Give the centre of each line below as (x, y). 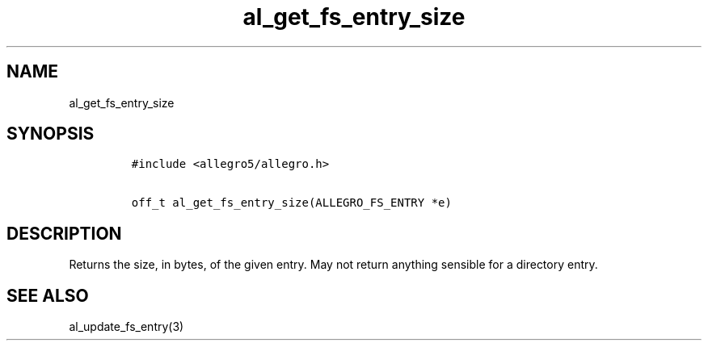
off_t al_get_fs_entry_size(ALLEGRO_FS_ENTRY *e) (291, 203)
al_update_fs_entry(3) (126, 327)
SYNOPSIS (51, 134)
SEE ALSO (48, 295)
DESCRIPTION (64, 233)
